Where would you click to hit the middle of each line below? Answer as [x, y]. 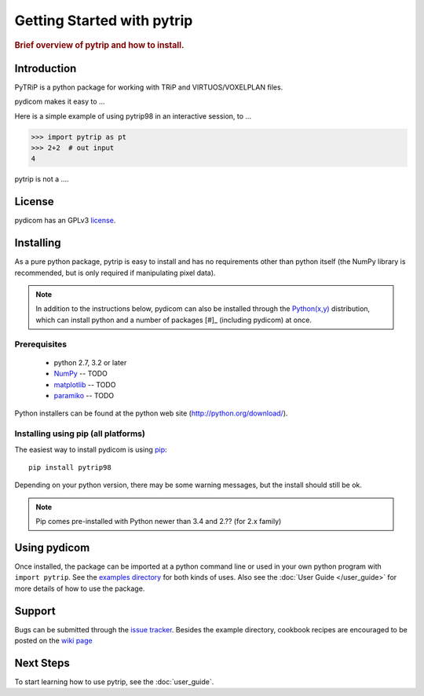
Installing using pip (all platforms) [80, 434]
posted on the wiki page [54, 641]
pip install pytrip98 [70, 467]
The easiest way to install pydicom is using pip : [91, 449]
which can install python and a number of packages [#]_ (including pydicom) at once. [174, 320]
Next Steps [42, 663]
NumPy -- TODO [80, 374]
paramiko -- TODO [84, 395]
